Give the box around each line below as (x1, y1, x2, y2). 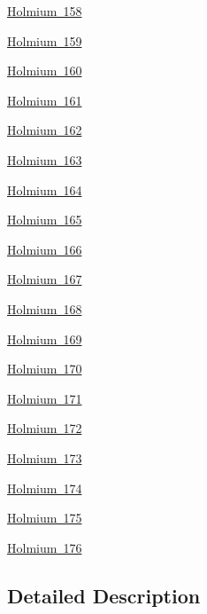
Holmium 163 (7, 150, 82, 169)
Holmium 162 (7, 121, 82, 139)
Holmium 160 (7, 61, 82, 80)
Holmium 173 (7, 448, 82, 467)
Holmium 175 (7, 508, 82, 527)
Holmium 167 (7, 270, 82, 288)
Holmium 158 (7, 2, 82, 20)
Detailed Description (7, 581, 201, 609)
